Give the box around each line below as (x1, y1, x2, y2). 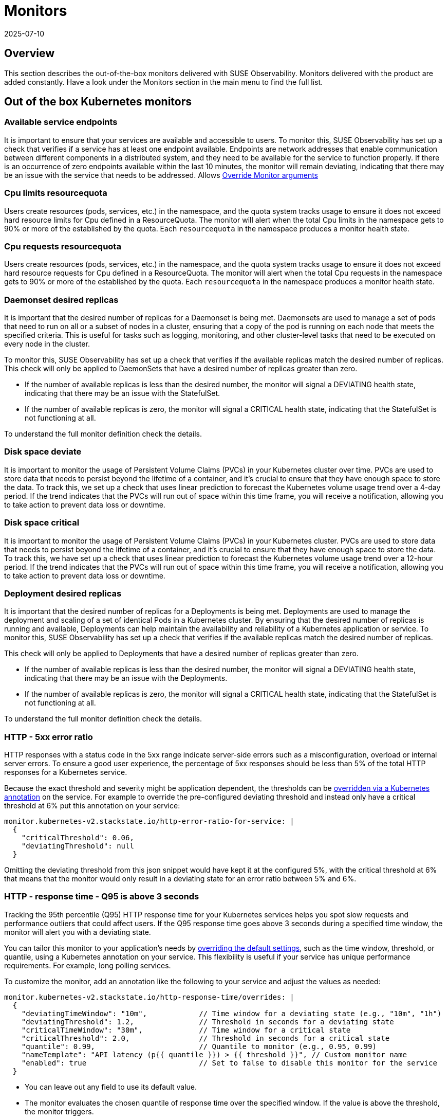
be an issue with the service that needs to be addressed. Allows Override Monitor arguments (4, 170, 318, 179)
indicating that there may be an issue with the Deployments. (25, 674, 228, 683)
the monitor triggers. (25, 1107, 94, 1116)
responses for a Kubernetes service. (4, 768, 127, 777)
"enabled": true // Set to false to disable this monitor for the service (21, 1058, 437, 1067)
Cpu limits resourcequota (4, 188, 107, 198)
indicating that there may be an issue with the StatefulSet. (25, 389, 220, 398)
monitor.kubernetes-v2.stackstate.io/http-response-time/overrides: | (4, 992, 294, 1001)
